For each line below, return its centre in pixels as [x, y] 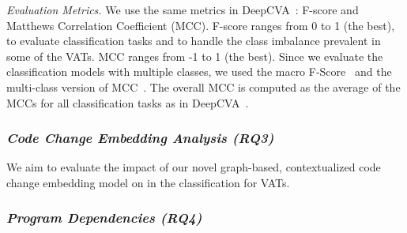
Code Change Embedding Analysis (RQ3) [140, 138]
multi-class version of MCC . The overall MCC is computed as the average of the [203, 86]
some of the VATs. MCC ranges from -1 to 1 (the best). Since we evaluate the [195, 56]
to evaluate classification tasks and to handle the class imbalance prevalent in [194, 41]
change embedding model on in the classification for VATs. [148, 182]
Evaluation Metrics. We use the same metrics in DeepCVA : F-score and [183, 9]
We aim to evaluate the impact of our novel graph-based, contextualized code [194, 167]
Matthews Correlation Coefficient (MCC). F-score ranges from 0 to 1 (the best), [201, 25]
